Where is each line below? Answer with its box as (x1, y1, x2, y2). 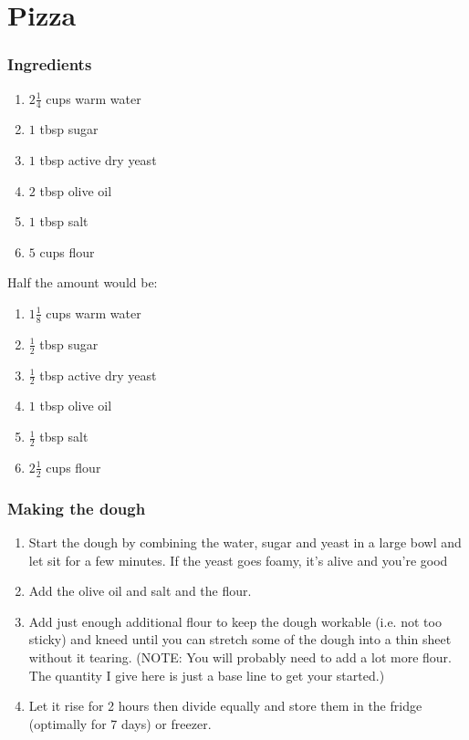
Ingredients (7, 53, 92, 76)
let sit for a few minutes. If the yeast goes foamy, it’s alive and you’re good (28, 550, 448, 569)
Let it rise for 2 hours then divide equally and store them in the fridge (28, 696, 422, 715)
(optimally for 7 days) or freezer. (28, 714, 212, 733)
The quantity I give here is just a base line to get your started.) (28, 665, 385, 684)
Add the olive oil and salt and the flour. (28, 581, 252, 600)
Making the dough (7, 496, 146, 519)
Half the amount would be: (7, 273, 158, 292)
